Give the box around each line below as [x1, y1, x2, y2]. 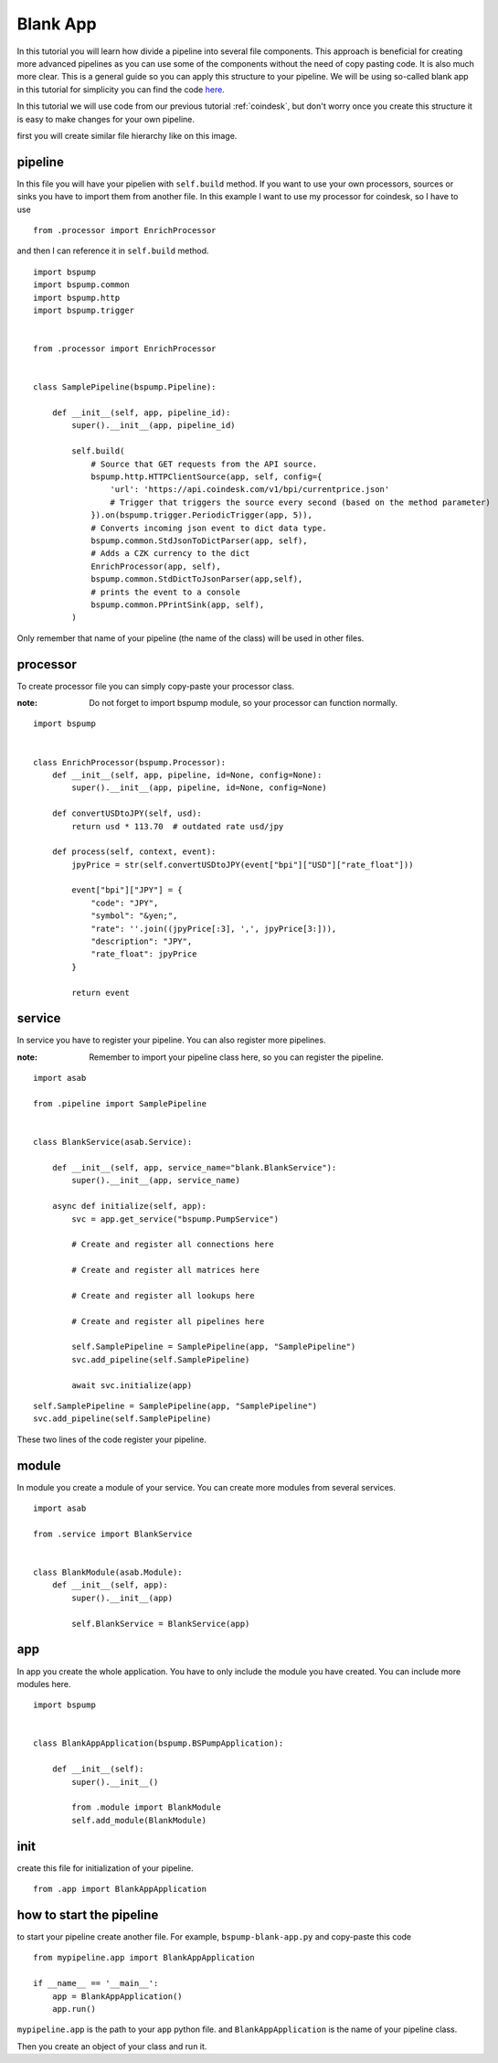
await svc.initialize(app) [71, 1380, 193, 1390]
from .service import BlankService [33, 1528, 193, 1539]
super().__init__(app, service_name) [71, 1175, 241, 1186]
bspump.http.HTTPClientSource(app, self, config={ [90, 472, 323, 482]
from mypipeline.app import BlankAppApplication [33, 1952, 255, 1963]
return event [71, 988, 130, 998]
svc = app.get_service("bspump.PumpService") [71, 1213, 279, 1224]
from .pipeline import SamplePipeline [33, 1098, 207, 1109]
